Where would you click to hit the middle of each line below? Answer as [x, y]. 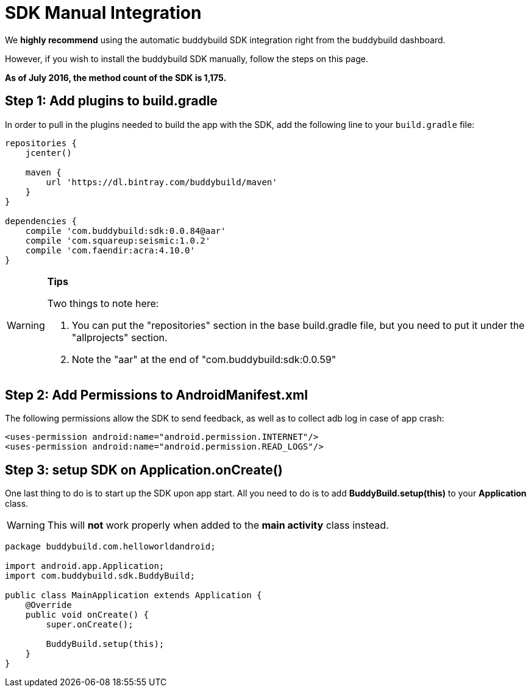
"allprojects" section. [119, 337]
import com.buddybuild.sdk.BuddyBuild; [100, 576]
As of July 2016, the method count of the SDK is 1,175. [116, 77]
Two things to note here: [103, 303]
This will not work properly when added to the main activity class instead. [218, 525]
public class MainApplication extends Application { [134, 595]
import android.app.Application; [85, 566]
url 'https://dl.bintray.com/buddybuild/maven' [162, 182]
